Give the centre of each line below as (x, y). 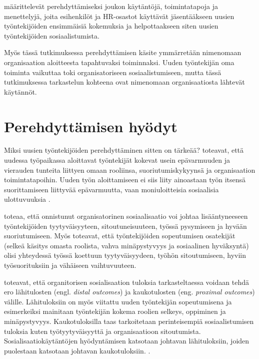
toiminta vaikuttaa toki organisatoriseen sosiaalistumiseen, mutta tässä (113, 72)
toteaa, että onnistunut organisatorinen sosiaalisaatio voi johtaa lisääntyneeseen (126, 216)
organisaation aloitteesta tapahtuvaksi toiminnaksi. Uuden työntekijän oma (119, 62)
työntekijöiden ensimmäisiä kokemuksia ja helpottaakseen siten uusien (111, 26)
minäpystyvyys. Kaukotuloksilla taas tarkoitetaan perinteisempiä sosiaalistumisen (129, 321)
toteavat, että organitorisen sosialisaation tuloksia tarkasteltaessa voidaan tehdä (126, 282)
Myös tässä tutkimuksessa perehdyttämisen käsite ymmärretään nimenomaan (123, 52)
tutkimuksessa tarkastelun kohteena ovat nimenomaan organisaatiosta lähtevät (124, 82)
